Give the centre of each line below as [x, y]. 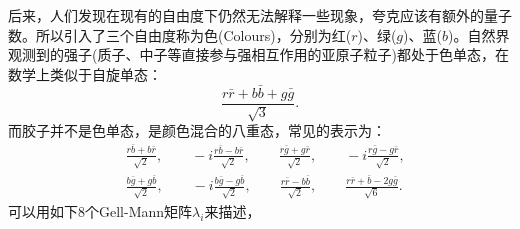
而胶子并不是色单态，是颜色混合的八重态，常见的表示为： [197, 130]
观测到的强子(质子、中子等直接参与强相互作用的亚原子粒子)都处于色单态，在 [258, 54]
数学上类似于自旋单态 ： [85, 73]
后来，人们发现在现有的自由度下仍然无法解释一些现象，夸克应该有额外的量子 [260, 15]
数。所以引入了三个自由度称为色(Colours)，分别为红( [180, 34]
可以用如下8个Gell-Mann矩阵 [100, 210]
